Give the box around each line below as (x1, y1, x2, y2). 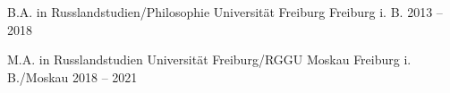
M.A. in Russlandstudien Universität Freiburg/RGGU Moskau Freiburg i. (7, 50, 412, 69)
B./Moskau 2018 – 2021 (7, 67, 138, 86)
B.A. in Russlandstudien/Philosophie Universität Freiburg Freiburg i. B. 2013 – (7, 3, 443, 21)
